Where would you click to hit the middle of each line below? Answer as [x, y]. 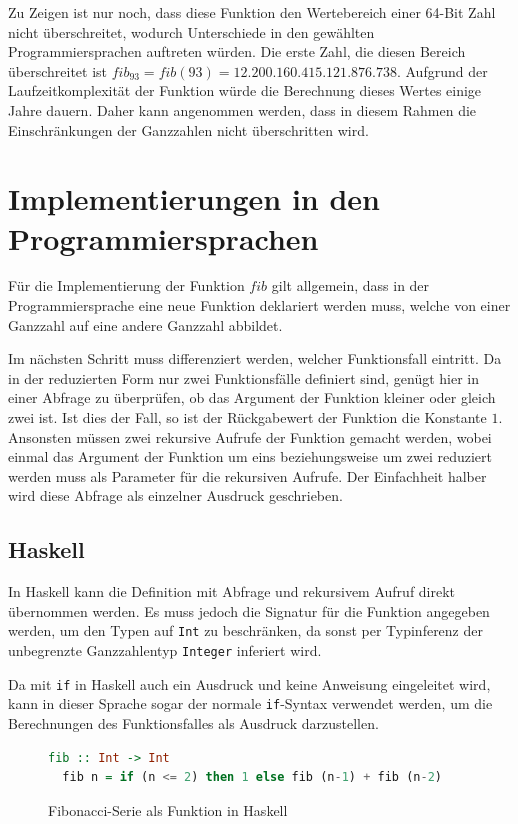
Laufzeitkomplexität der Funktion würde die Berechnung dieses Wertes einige [245, 90]
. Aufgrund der [442, 70]
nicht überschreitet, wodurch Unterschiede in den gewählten [191, 31]
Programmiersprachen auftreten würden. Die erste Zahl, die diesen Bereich [237, 51]
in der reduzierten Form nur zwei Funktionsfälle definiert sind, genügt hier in [244, 377]
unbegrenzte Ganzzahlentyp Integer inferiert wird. [165, 650]
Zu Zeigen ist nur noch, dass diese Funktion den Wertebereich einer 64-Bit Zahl [252, 12]
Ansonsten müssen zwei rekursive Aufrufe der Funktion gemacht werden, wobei [250, 436]
